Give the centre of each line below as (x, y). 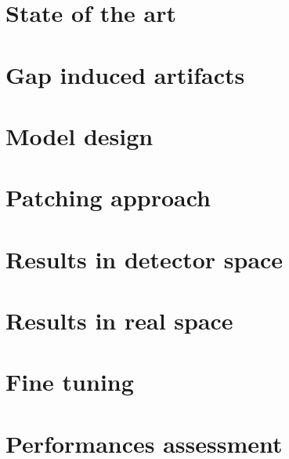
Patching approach (108, 197)
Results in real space (119, 321)
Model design (79, 135)
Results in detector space (144, 259)
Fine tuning (70, 382)
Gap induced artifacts (125, 74)
